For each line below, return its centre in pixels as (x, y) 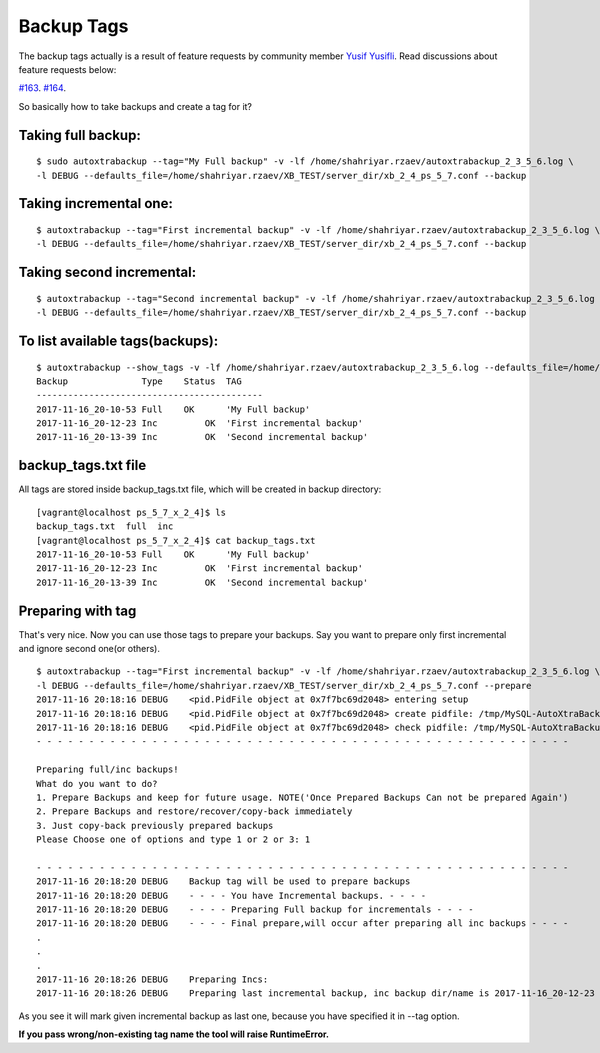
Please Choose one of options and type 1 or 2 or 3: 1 (173, 839)
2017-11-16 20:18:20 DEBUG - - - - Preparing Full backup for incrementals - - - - (255, 909)
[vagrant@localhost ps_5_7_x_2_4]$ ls (131, 512)
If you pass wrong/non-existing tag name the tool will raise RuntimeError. (174, 1034)
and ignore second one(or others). (89, 649)
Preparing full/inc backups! (107, 769)
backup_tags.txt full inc (105, 526)
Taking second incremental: (107, 272)
